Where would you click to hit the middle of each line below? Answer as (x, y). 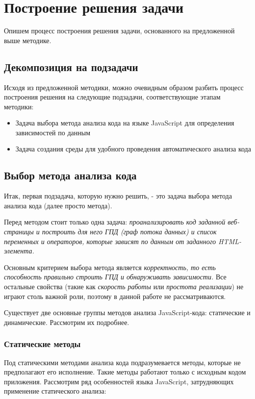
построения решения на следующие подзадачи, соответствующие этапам (112, 97)
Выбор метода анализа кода (70, 175)
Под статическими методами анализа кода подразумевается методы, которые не (122, 362)
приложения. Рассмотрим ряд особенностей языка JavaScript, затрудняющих (119, 381)
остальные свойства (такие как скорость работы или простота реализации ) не (124, 287)
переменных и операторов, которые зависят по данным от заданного (110, 241)
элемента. (19, 251)
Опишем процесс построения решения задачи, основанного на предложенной (119, 31)
